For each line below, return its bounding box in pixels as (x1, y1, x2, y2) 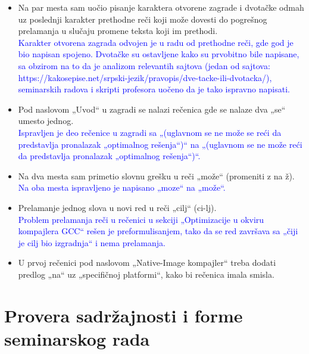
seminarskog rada (4, 326, 150, 350)
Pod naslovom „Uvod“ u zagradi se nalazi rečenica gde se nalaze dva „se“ (18, 103, 286, 115)
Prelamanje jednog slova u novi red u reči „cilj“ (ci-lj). (18, 201, 217, 213)
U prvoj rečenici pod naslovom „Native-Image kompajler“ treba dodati (18, 256, 276, 269)
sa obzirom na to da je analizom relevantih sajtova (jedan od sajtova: (18, 59, 270, 72)
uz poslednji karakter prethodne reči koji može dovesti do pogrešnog (18, 13, 267, 25)
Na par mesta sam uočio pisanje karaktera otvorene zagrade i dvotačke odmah (18, 1, 304, 13)
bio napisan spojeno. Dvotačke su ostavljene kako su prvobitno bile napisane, (18, 48, 299, 60)
